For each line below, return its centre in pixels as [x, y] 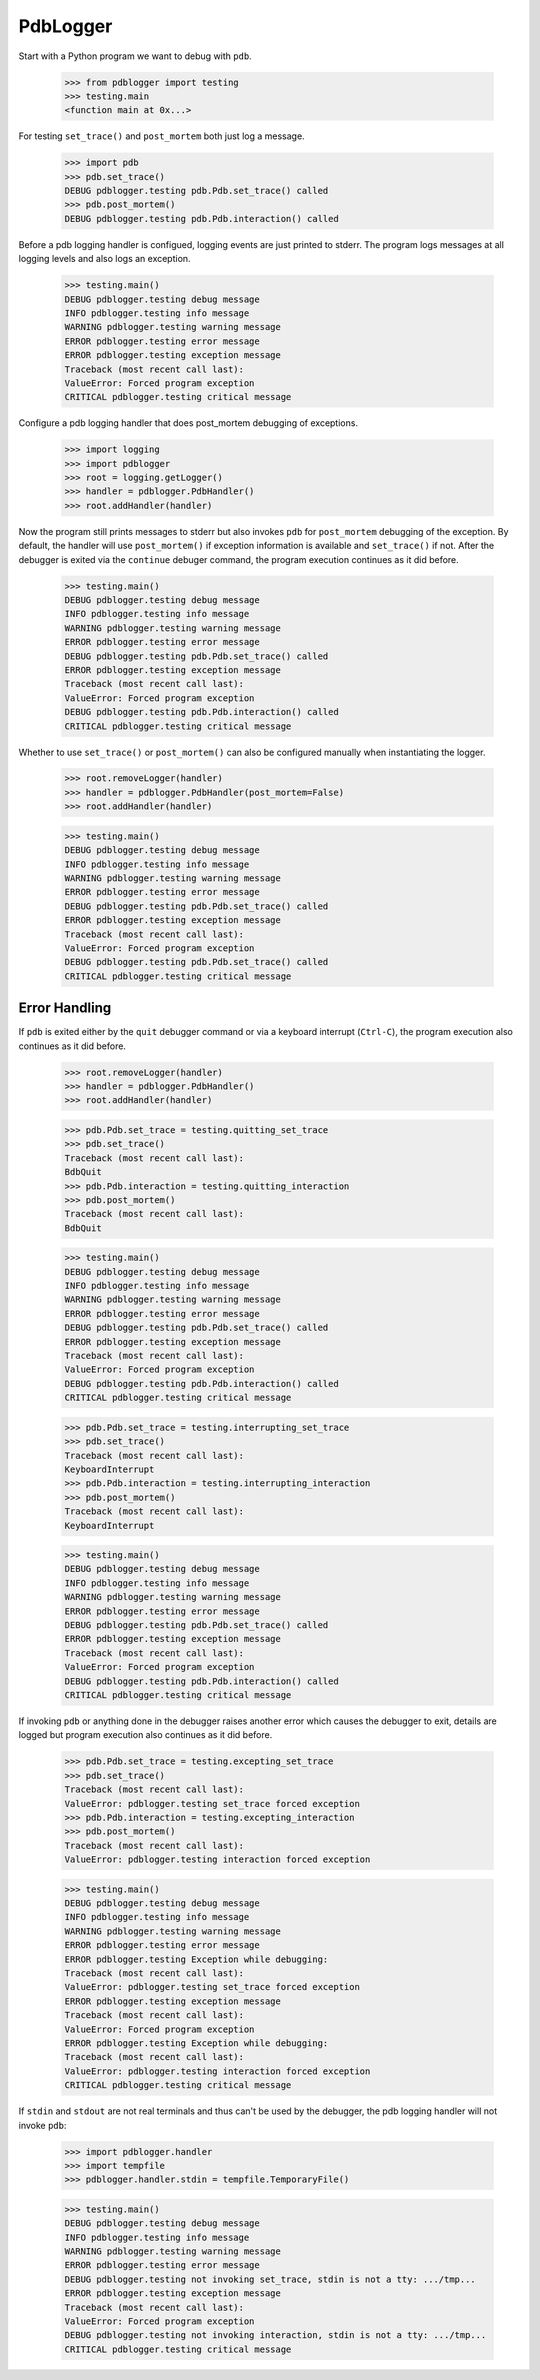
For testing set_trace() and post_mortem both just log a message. [161, 136]
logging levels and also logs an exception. [104, 259]
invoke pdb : [42, 2125]
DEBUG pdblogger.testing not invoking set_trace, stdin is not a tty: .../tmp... [270, 2279]
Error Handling [65, 1008]
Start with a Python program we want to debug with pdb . [135, 56]
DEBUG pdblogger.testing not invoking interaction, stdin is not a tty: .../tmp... [275, 2335]
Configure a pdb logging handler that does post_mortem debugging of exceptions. [188, 423]
